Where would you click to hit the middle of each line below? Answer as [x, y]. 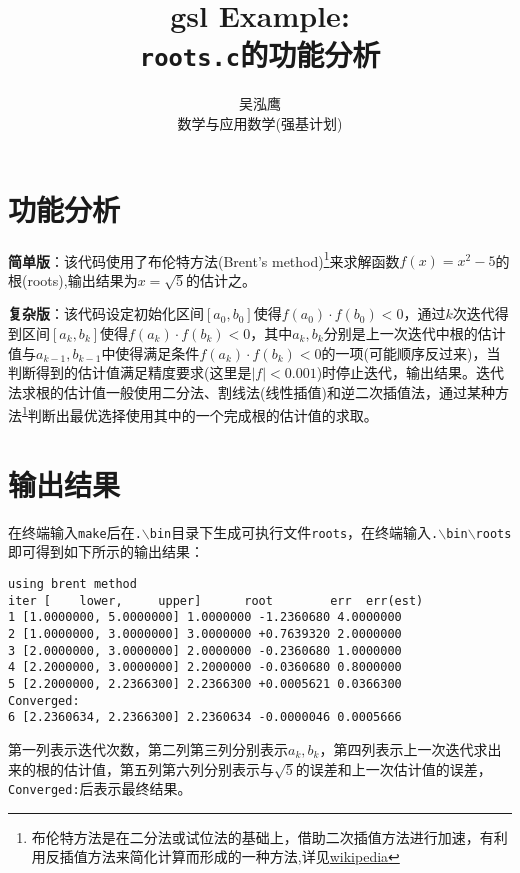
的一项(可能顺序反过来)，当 [411, 352]
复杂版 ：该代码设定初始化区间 [106, 313]
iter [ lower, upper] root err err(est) [216, 600]
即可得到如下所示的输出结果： [106, 551]
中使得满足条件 [150, 352]
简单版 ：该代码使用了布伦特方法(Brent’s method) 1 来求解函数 [204, 259]
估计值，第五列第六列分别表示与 [168, 768]
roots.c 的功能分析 [260, 54]
